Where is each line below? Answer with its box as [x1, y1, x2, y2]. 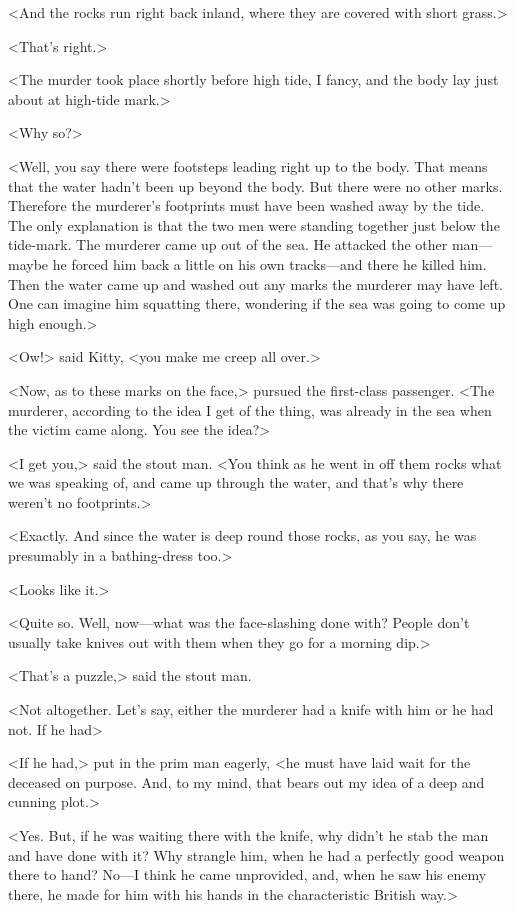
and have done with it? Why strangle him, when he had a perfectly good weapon [8, 844, 505, 865]
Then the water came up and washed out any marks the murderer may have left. [8, 273, 503, 294]
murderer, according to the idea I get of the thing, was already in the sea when [8, 399, 492, 420]
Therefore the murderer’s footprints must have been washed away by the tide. [8, 195, 485, 216]
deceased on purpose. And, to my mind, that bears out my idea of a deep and [8, 771, 485, 792]
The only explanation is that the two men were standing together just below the [8, 214, 500, 235]
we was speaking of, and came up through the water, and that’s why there [8, 472, 464, 493]
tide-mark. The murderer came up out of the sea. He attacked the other [8, 234, 448, 255]
